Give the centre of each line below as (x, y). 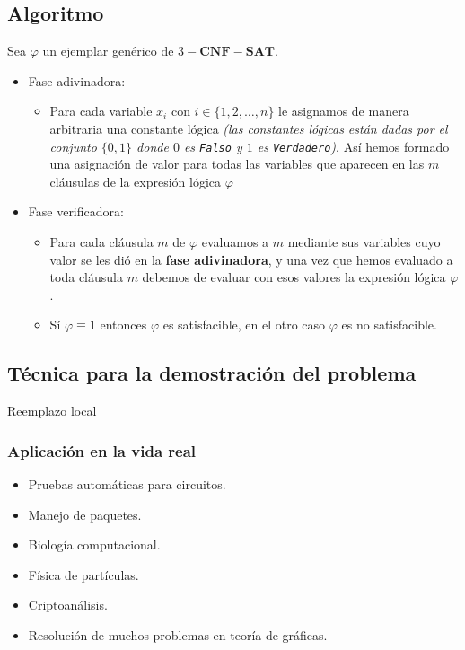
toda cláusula (86, 277)
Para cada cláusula (101, 242)
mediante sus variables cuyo (364, 242)
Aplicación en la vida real (102, 450)
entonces (123, 325)
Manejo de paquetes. (85, 514)
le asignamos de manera (344, 111)
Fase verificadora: (76, 211)
